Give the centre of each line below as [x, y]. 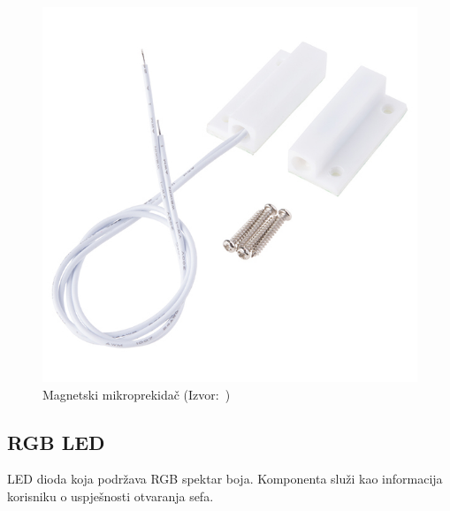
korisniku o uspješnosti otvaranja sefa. [111, 496]
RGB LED [56, 442]
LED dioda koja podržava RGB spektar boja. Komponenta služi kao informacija [225, 479]
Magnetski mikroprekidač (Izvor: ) [137, 394]
